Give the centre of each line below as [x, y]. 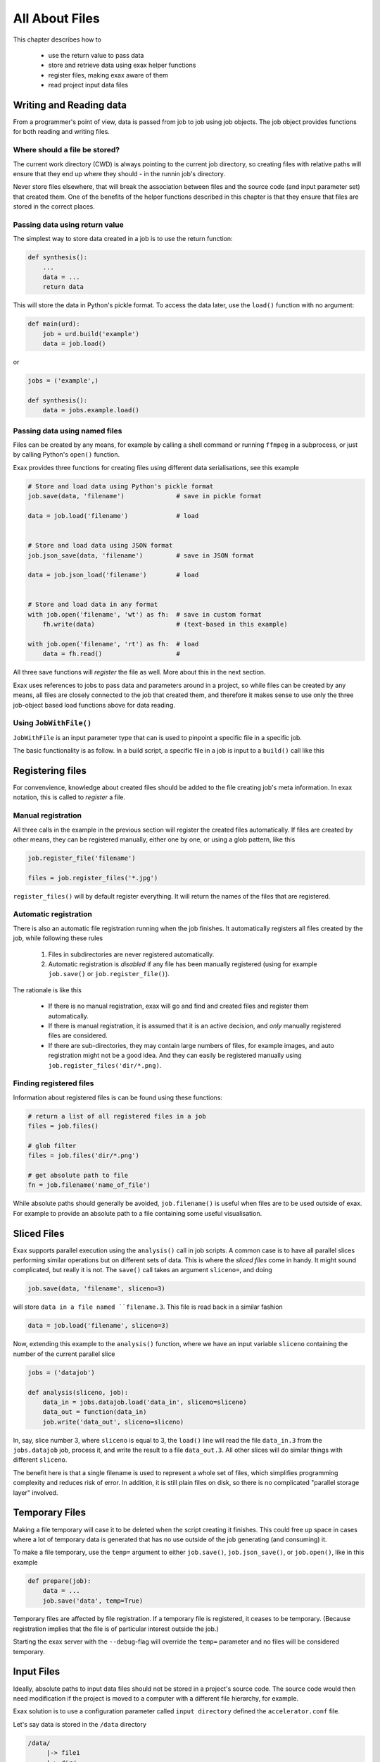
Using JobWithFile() [52, 723]
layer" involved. [36, 1492]
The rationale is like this [47, 990]
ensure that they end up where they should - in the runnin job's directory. [119, 173]
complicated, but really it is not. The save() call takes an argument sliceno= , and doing [142, 1270]
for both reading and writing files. [62, 132]
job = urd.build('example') [91, 334]
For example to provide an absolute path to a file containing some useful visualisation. [138, 1213]
